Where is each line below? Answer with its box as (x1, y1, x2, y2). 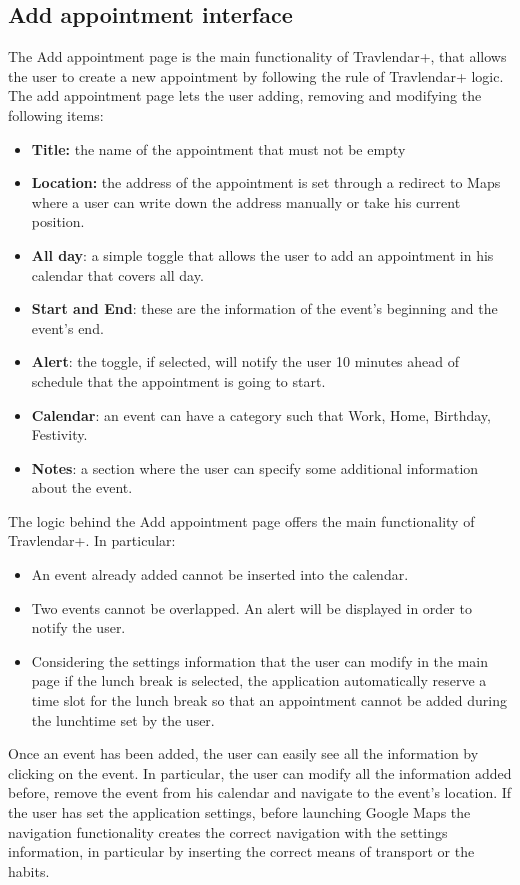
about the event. (31, 477, 133, 498)
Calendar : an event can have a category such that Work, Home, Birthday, (31, 404, 491, 425)
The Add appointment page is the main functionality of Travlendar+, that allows (8, 46, 507, 67)
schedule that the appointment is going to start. (31, 370, 326, 391)
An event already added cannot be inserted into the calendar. (31, 564, 409, 585)
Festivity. (31, 424, 88, 445)
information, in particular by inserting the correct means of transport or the (8, 841, 475, 862)
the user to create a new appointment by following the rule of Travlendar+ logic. (8, 65, 504, 86)
